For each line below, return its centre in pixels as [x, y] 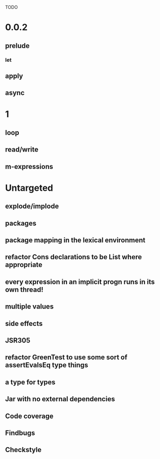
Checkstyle [23, 450]
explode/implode [32, 206]
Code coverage [29, 416]
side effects [24, 323]
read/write [22, 150]
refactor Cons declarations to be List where [74, 257]
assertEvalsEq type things [47, 365]
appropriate [24, 265]
